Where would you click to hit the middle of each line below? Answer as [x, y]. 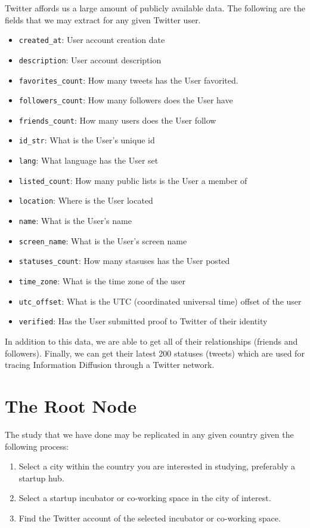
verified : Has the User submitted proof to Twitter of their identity [143, 321]
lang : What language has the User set [89, 160]
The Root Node [71, 406]
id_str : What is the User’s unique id [87, 140]
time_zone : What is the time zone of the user [102, 281]
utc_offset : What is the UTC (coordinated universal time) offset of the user [160, 301]
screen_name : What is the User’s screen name [103, 240]
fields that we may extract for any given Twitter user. [103, 19]
